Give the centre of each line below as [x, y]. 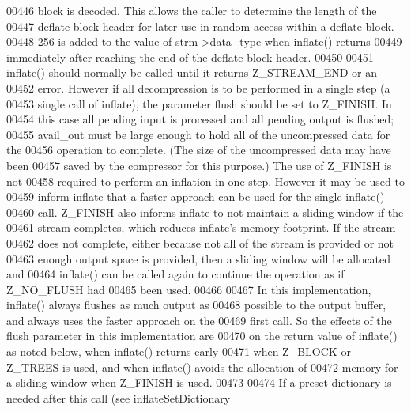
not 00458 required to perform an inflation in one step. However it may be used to [205, 181]
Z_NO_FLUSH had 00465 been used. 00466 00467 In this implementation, [189, 289]
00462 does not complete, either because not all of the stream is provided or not [200, 242]
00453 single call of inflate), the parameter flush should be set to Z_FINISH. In [199, 103]
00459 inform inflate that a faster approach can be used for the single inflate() [196, 197]
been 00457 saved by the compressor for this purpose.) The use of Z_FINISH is [199, 165]
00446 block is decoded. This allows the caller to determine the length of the [192, 10]
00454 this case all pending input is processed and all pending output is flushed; [200, 119]
